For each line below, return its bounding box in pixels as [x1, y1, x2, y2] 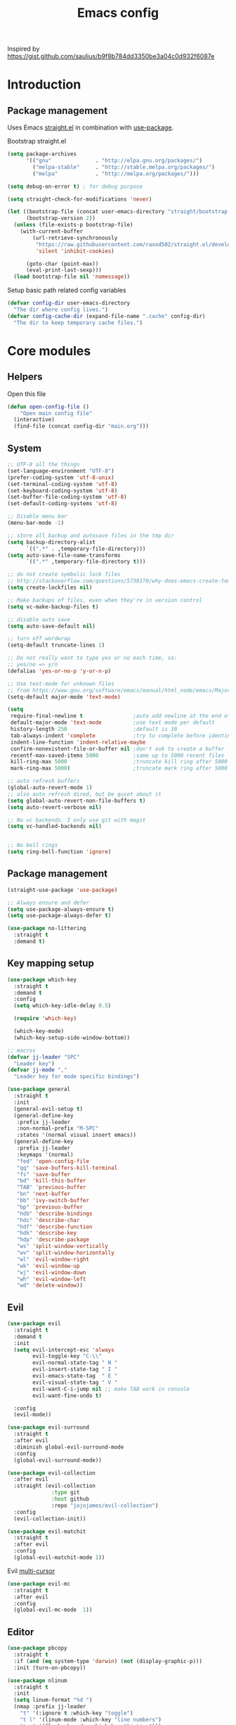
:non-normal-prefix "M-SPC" [16, 1125, 99, 1132]
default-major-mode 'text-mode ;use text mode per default [10, 719, 216, 726]
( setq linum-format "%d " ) [13, 1697, 93, 1704]
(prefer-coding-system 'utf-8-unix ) [7, 473, 114, 481]
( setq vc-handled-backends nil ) [7, 823, 102, 830]
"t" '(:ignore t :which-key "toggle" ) [20, 1710, 133, 1717]
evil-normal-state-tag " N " [32, 1359, 118, 1366]
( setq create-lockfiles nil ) [7, 584, 93, 591]
